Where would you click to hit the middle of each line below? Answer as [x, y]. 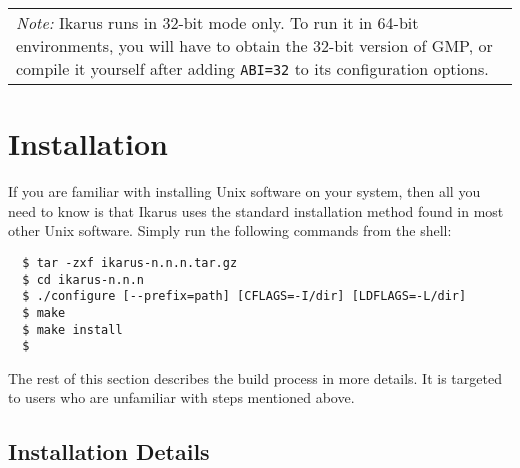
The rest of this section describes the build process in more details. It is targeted [255, 377]
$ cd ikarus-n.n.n [83, 279]
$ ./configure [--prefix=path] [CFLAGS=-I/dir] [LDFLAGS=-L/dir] [244, 296]
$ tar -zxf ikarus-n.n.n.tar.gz [130, 262]
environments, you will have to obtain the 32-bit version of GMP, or [254, 45]
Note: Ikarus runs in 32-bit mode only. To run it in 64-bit [217, 22]
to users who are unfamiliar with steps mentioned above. [181, 397]
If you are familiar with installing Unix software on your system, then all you [244, 191]
